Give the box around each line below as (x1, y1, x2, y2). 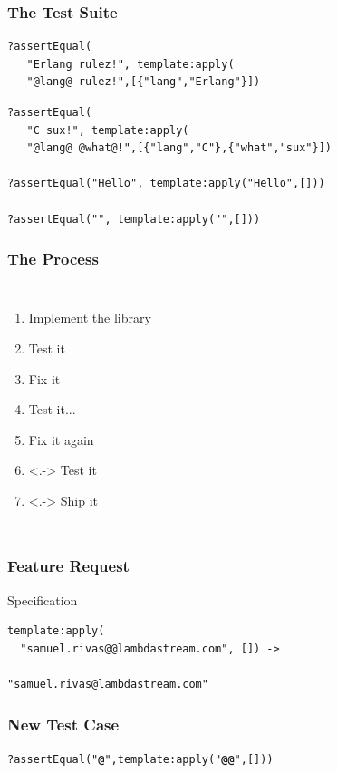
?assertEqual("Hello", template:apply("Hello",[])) (7, 177, 325, 190)
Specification (7, 590, 78, 609)
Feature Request (7, 555, 130, 577)
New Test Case (7, 712, 120, 735)
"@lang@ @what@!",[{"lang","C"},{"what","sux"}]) (26, 141, 332, 155)
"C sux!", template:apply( (26, 123, 189, 137)
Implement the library (28, 308, 151, 327)
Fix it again (28, 430, 94, 449)
